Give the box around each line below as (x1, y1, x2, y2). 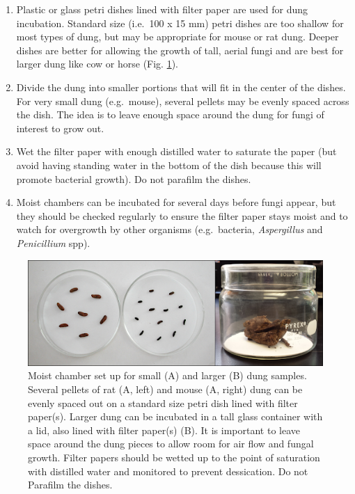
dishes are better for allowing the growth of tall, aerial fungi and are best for (16, 42, 344, 57)
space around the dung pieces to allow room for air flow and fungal (28, 436, 314, 451)
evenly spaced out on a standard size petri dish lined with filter (28, 395, 298, 410)
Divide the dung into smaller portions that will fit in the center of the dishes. (16, 79, 346, 94)
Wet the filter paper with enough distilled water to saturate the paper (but (16, 144, 337, 159)
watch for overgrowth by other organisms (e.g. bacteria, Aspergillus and (16, 222, 323, 237)
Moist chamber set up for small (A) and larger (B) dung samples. (28, 368, 307, 383)
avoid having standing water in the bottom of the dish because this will (16, 157, 322, 172)
